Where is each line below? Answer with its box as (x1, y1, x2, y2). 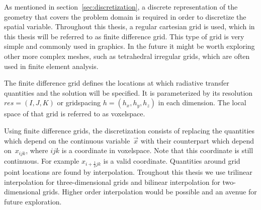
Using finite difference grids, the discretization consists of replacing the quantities (4, 125, 255, 135)
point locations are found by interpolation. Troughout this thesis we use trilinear (4, 167, 252, 177)
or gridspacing (57, 97, 101, 108)
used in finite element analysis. (4, 60, 99, 71)
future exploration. (4, 196, 62, 206)
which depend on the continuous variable (4, 135, 130, 146)
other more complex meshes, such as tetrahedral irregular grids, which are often (4, 50, 250, 61)
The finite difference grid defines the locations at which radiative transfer (4, 78, 229, 88)
